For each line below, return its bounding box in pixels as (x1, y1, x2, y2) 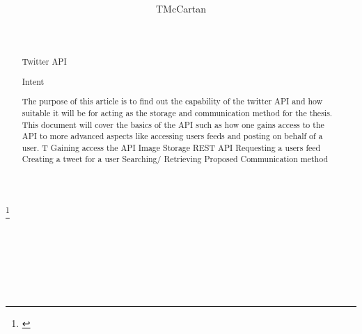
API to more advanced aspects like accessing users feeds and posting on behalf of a (22, 130, 323, 142)
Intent (22, 75, 45, 87)
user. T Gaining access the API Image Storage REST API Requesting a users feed (22, 141, 321, 153)
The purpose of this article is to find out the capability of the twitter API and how (22, 95, 323, 107)
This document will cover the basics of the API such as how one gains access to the (22, 118, 324, 130)
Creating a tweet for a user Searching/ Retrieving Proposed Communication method (22, 153, 329, 165)
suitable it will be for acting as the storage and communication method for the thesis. (22, 106, 333, 118)
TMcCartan (156, 1, 206, 16)
